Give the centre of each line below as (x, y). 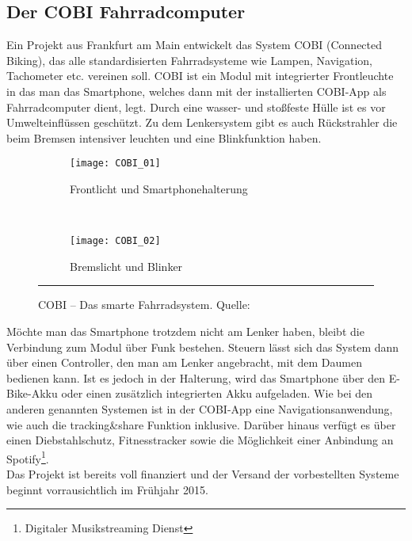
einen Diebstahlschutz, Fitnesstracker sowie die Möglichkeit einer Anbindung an (200, 440)
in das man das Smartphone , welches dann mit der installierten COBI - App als (196, 91)
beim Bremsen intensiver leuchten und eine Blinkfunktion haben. (164, 137)
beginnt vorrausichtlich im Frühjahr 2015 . (107, 489)
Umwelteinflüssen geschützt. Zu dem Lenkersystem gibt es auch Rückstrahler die (202, 122)
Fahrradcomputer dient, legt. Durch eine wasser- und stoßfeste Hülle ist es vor (196, 107)
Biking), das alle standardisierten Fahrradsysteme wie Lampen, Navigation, (189, 60)
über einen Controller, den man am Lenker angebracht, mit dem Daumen (184, 362)
